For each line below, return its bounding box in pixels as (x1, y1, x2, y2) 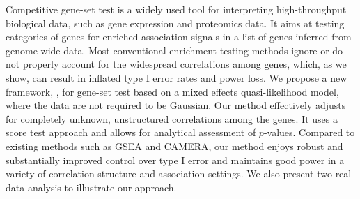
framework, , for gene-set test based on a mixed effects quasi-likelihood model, (6, 84, 339, 98)
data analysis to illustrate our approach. (6, 179, 177, 194)
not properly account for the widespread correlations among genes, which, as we (6, 57, 347, 71)
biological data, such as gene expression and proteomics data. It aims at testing (6, 15, 345, 30)
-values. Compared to (263, 125, 355, 140)
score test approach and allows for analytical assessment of (6, 125, 256, 140)
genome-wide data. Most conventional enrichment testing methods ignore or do (6, 43, 343, 57)
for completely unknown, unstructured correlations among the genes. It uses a (6, 111, 338, 126)
